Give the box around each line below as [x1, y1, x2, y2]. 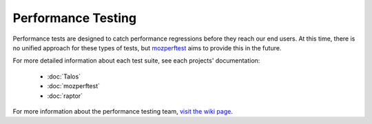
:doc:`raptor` [47, 92, 83, 100]
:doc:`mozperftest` [47, 82, 100, 90]
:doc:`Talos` [47, 72, 81, 81]
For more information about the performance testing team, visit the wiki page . [12, 107, 234, 115]
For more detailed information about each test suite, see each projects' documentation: [12, 56, 260, 65]
